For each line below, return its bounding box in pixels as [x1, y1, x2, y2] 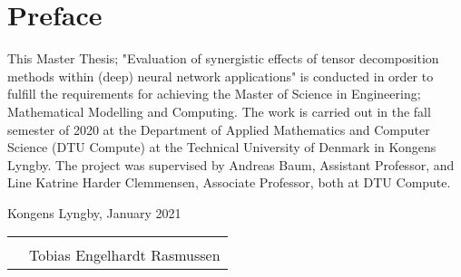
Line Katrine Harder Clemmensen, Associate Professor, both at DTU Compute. [7, 173, 451, 192]
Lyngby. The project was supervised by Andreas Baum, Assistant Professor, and [7, 155, 455, 174]
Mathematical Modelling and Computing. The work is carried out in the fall [7, 101, 431, 120]
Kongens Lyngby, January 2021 [7, 203, 181, 222]
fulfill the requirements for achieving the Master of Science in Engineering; [7, 84, 421, 103]
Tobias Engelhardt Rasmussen [29, 244, 221, 266]
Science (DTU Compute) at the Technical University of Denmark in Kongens [7, 138, 436, 157]
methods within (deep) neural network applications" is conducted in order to [7, 66, 434, 85]
